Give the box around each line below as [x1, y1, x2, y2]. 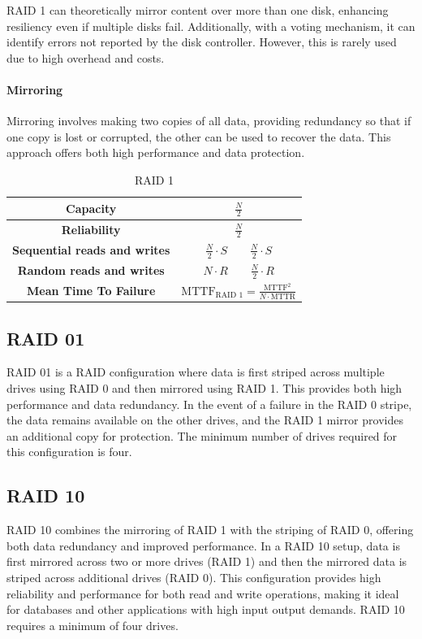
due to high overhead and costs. [6, 49, 165, 66]
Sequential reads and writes [12, 241, 170, 258]
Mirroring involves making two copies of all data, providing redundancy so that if [6, 112, 411, 129]
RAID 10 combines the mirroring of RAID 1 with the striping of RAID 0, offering [6, 521, 414, 538]
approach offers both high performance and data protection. [6, 144, 305, 161]
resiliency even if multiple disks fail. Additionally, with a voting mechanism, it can [6, 17, 416, 34]
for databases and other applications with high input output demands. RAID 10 [6, 601, 405, 618]
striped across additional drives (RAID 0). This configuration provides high [6, 569, 381, 586]
